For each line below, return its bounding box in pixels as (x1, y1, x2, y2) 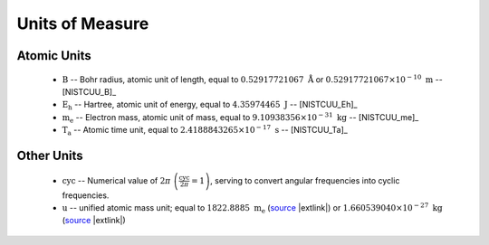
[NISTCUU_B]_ (62, 86, 117, 97)
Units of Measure (16, 14, 149, 33)
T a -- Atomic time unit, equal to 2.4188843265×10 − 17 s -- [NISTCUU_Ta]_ (62, 123, 348, 137)
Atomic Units (16, 48, 92, 63)
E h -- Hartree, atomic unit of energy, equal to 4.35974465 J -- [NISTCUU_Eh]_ (62, 99, 358, 112)
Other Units (16, 147, 83, 163)
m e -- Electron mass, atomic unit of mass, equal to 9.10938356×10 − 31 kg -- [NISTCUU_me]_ (62, 111, 419, 125)
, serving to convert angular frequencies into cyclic (209, 174, 400, 185)
